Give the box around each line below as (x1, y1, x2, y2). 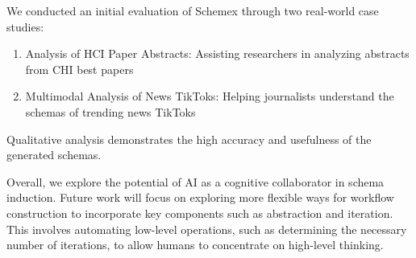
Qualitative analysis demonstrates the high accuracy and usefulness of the (6, 130, 372, 147)
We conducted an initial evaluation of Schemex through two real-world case (6, 2, 379, 18)
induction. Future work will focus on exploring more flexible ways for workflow (6, 189, 394, 206)
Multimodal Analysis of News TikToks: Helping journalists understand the (25, 88, 394, 104)
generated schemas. (6, 146, 102, 163)
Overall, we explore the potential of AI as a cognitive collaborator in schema (6, 173, 385, 190)
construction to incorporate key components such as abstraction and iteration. (6, 204, 393, 221)
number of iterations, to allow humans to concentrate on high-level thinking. (6, 236, 384, 253)
